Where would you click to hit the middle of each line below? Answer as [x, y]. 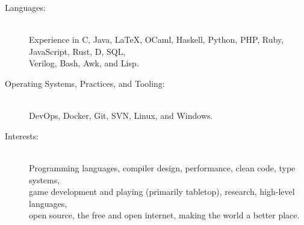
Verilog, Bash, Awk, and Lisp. [84, 63]
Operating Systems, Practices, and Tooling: [85, 83]
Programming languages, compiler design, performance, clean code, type [162, 167]
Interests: [22, 135]
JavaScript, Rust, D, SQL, [77, 51]
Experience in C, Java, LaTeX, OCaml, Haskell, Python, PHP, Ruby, [157, 40]
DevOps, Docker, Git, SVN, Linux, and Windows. [121, 116]
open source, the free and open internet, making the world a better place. [164, 215]
